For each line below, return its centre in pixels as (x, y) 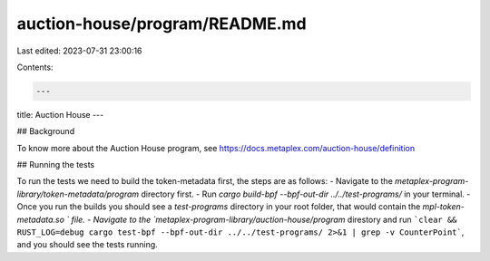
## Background (46, 131)
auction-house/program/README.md (162, 24)
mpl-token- (443, 207)
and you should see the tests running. (87, 245)
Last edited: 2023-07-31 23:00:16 (79, 51)
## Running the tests (56, 165)
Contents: (35, 67)
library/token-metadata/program (78, 194)
